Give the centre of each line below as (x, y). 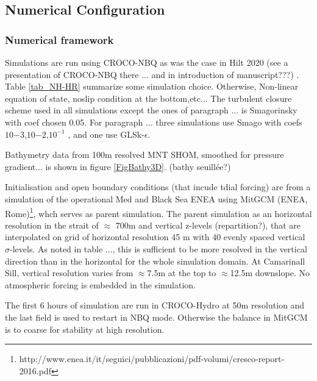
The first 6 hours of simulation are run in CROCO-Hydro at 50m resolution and (155, 305)
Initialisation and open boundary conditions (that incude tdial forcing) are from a (158, 187)
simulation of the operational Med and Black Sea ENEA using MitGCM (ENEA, (156, 198)
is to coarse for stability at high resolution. (85, 329)
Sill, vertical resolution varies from (69, 273)
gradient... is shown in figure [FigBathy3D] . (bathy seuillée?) (118, 166)
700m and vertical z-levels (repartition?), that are (208, 225)
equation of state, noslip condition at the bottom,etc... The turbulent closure (148, 98)
